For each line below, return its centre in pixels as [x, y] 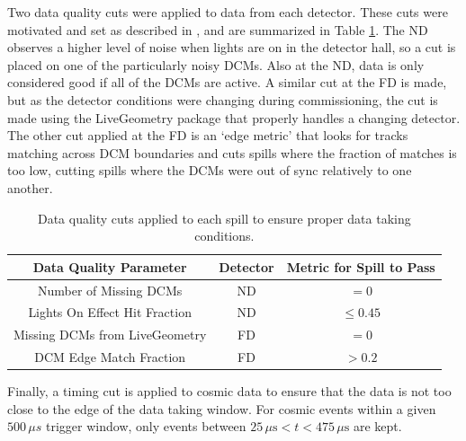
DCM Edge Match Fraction [110, 357]
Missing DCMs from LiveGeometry [110, 335]
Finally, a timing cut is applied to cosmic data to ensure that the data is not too [229, 391]
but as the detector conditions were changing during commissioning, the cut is [223, 99]
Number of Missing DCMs [110, 290]
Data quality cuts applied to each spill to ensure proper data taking [224, 218]
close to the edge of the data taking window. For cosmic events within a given [222, 408]
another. [30, 187]
